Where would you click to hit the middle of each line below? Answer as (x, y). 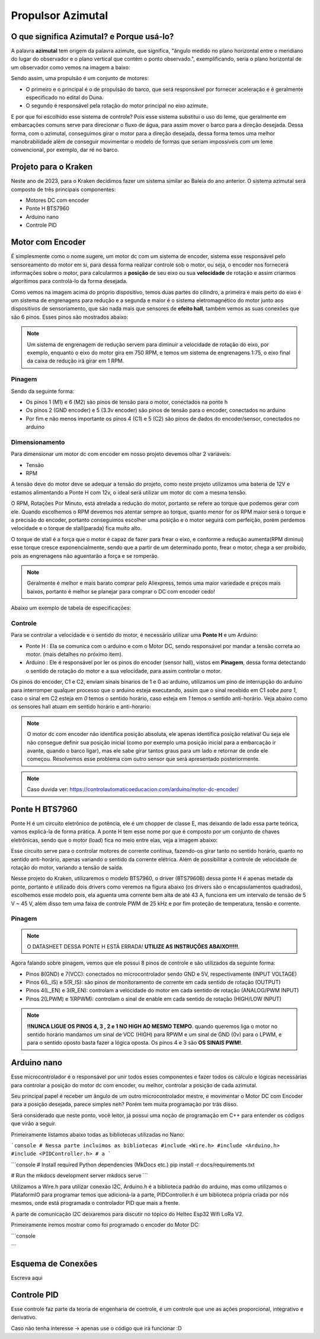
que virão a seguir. (33, 1124)
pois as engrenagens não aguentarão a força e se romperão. (85, 556)
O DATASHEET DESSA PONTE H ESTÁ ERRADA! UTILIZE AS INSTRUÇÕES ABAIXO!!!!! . (133, 946)
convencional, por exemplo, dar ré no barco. (65, 150)
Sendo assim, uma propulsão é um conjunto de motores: (80, 78)
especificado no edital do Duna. (65, 97)
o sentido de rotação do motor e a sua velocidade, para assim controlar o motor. (124, 671)
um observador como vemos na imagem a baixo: (71, 67)
